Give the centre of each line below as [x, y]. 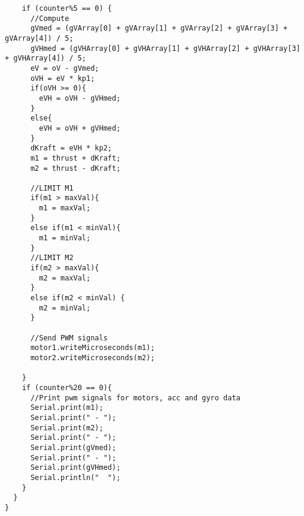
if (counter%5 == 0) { [67, 8]
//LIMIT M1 [52, 188]
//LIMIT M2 [52, 258]
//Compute [50, 18]
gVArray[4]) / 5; [39, 38]
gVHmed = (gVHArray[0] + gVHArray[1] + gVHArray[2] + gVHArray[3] [165, 48]
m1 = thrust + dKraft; [75, 158]
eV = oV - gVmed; [65, 68]
